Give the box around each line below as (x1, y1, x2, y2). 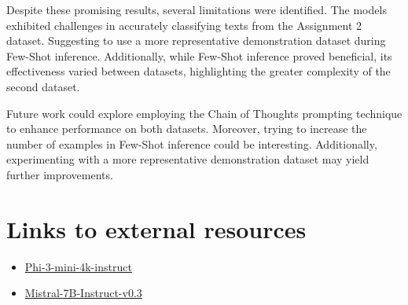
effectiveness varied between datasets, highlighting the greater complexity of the (6, 63, 391, 79)
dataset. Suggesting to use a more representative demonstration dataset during (6, 32, 386, 49)
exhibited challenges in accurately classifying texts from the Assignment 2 (6, 17, 362, 33)
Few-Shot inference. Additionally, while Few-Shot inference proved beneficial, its (6, 47, 392, 64)
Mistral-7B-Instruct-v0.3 (24, 285, 142, 301)
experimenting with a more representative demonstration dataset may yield (6, 151, 369, 167)
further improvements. (6, 166, 113, 182)
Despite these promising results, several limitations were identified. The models (6, 2, 387, 17)
